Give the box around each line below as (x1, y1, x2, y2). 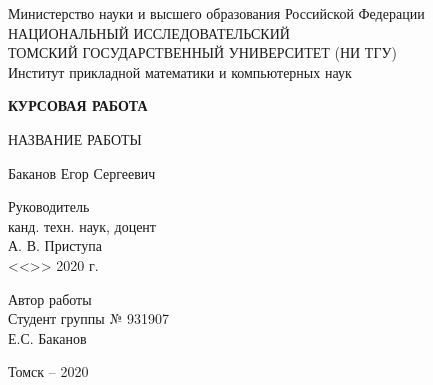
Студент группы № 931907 (8, 308, 169, 329)
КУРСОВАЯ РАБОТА (8, 95, 148, 116)
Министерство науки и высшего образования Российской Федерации (8, 3, 425, 23)
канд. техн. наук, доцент (8, 215, 156, 236)
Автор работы (8, 288, 92, 309)
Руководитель (8, 196, 90, 217)
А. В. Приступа (8, 235, 103, 256)
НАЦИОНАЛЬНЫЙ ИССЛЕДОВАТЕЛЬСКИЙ (8, 22, 290, 43)
